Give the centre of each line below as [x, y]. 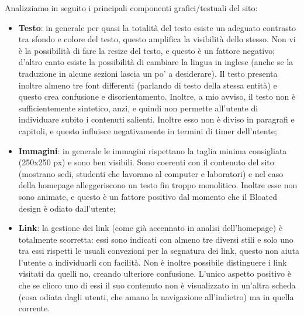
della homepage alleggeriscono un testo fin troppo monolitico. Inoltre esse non [158, 185]
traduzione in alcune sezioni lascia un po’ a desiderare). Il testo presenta [148, 73]
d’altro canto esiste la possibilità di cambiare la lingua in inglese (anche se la [156, 62]
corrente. [34, 308]
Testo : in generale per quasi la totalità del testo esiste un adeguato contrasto [157, 27]
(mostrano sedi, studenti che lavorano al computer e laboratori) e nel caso [151, 173]
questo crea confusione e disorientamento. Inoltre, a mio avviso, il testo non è [157, 96]
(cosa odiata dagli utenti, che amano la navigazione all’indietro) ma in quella [156, 296]
